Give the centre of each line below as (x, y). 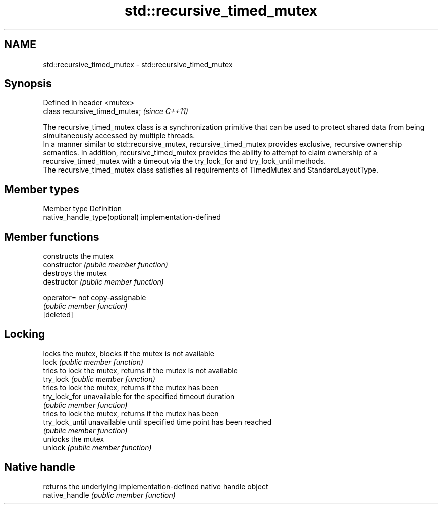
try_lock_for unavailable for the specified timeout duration (139, 396)
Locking (25, 334)
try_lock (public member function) (99, 379)
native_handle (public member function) (109, 495)
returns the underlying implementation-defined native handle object (156, 486)
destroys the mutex (75, 273)
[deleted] (58, 315)
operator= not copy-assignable (95, 298)
